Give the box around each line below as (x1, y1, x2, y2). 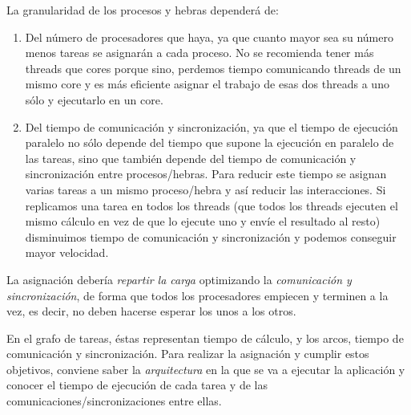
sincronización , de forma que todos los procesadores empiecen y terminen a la (6, 287, 389, 303)
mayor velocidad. (25, 244, 109, 261)
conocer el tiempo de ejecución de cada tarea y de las (6, 376, 268, 393)
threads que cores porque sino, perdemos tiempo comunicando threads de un (25, 59, 401, 76)
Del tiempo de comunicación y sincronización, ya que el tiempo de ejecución (25, 118, 398, 135)
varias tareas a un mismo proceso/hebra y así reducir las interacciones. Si (25, 181, 386, 197)
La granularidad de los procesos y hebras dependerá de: (6, 2, 279, 18)
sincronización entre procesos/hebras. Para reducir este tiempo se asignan (25, 165, 387, 182)
